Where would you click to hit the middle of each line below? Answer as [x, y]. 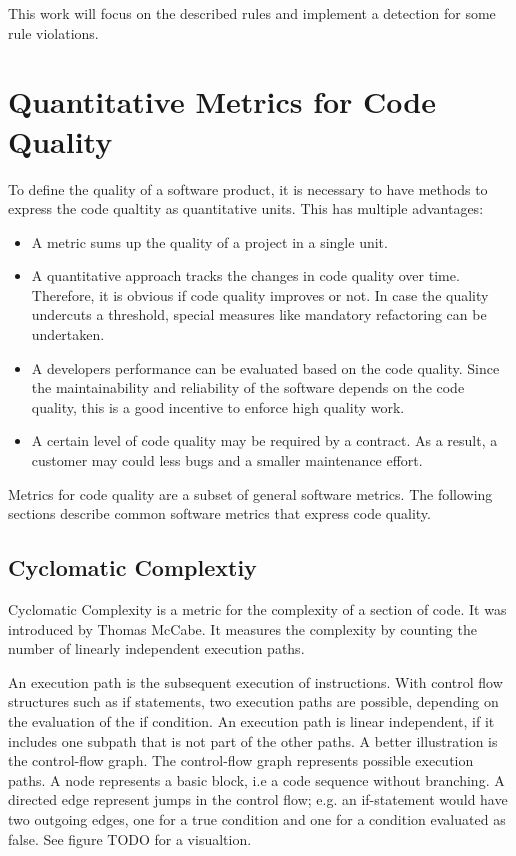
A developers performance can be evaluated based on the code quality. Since [265, 367]
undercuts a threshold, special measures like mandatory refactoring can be [259, 314]
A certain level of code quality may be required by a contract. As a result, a [264, 440]
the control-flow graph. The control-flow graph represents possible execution [241, 760]
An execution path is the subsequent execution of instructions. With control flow [255, 681]
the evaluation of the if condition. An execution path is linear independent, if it [251, 720]
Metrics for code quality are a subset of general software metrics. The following [250, 493]
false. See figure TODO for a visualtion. [130, 838]
